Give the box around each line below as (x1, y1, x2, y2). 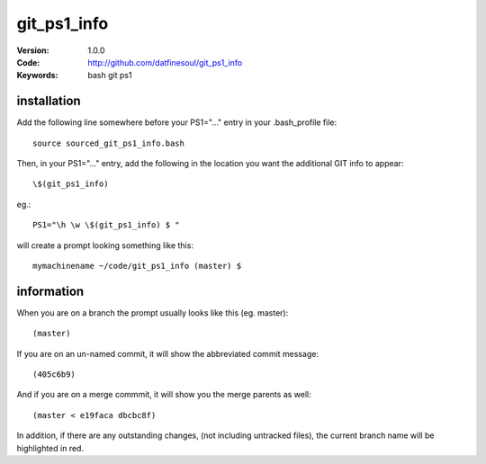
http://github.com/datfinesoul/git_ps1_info (87, 57, 243, 67)
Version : (16, 45, 49, 56)
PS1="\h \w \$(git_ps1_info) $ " (32, 220, 180, 230)
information (16, 283, 85, 299)
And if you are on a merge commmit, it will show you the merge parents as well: (16, 389, 312, 400)
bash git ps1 (87, 70, 132, 81)
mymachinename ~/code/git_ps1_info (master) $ (32, 261, 242, 271)
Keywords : (16, 70, 58, 81)
